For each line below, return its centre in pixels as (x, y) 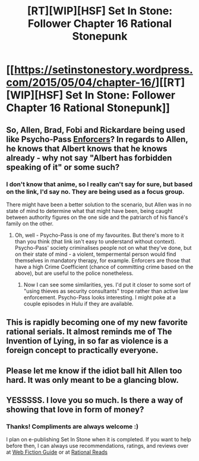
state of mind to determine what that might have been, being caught (89, 211)
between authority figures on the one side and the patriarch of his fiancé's (97, 217)
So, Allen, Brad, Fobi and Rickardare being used (96, 130)
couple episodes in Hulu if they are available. (78, 304)
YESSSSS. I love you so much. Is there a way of (94, 400)
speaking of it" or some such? (63, 167)
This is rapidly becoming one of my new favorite (97, 322)
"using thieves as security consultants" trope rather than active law (106, 291)
